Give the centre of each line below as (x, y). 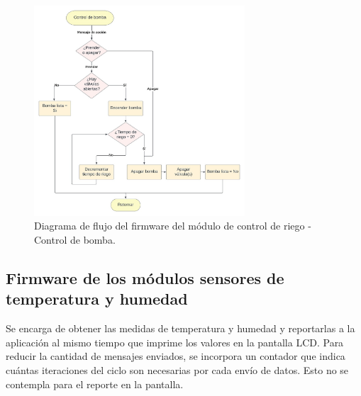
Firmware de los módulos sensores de (145, 277)
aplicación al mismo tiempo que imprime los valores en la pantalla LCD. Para (175, 342)
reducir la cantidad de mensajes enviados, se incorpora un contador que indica (176, 356)
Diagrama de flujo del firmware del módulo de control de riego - (173, 226)
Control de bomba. (75, 239)
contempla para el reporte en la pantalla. (95, 384)
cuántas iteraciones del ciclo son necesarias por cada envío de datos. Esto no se (177, 369)
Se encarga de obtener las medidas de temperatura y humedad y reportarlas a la (180, 328)
